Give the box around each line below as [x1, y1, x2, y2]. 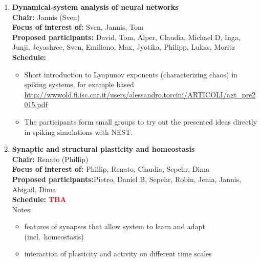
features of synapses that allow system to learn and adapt [24, 221, 205, 232]
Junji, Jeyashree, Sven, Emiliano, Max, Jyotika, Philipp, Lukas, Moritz [12, 42, 235, 52]
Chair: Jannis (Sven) [12, 11, 80, 22]
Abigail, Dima [12, 184, 56, 194]
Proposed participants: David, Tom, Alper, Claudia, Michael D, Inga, [12, 31, 241, 42]
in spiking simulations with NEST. [24, 126, 133, 137]
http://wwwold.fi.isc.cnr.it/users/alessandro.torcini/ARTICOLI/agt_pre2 [24, 89, 256, 99]
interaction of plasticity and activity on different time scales [24, 248, 212, 259]
